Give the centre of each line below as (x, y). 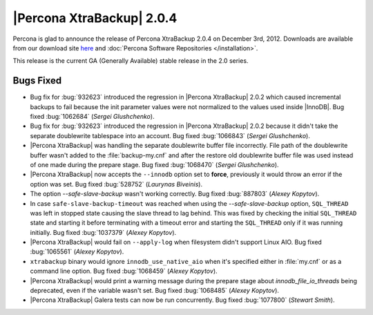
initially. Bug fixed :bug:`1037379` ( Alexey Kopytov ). (103, 232)
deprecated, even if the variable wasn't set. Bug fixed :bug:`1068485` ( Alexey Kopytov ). (155, 291)
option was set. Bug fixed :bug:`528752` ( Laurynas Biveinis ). (116, 184)
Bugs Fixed (37, 80)
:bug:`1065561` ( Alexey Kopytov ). (77, 251)
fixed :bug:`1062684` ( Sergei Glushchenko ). (92, 117)
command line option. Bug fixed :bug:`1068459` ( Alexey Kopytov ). (124, 271)
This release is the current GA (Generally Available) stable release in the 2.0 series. (131, 61)
